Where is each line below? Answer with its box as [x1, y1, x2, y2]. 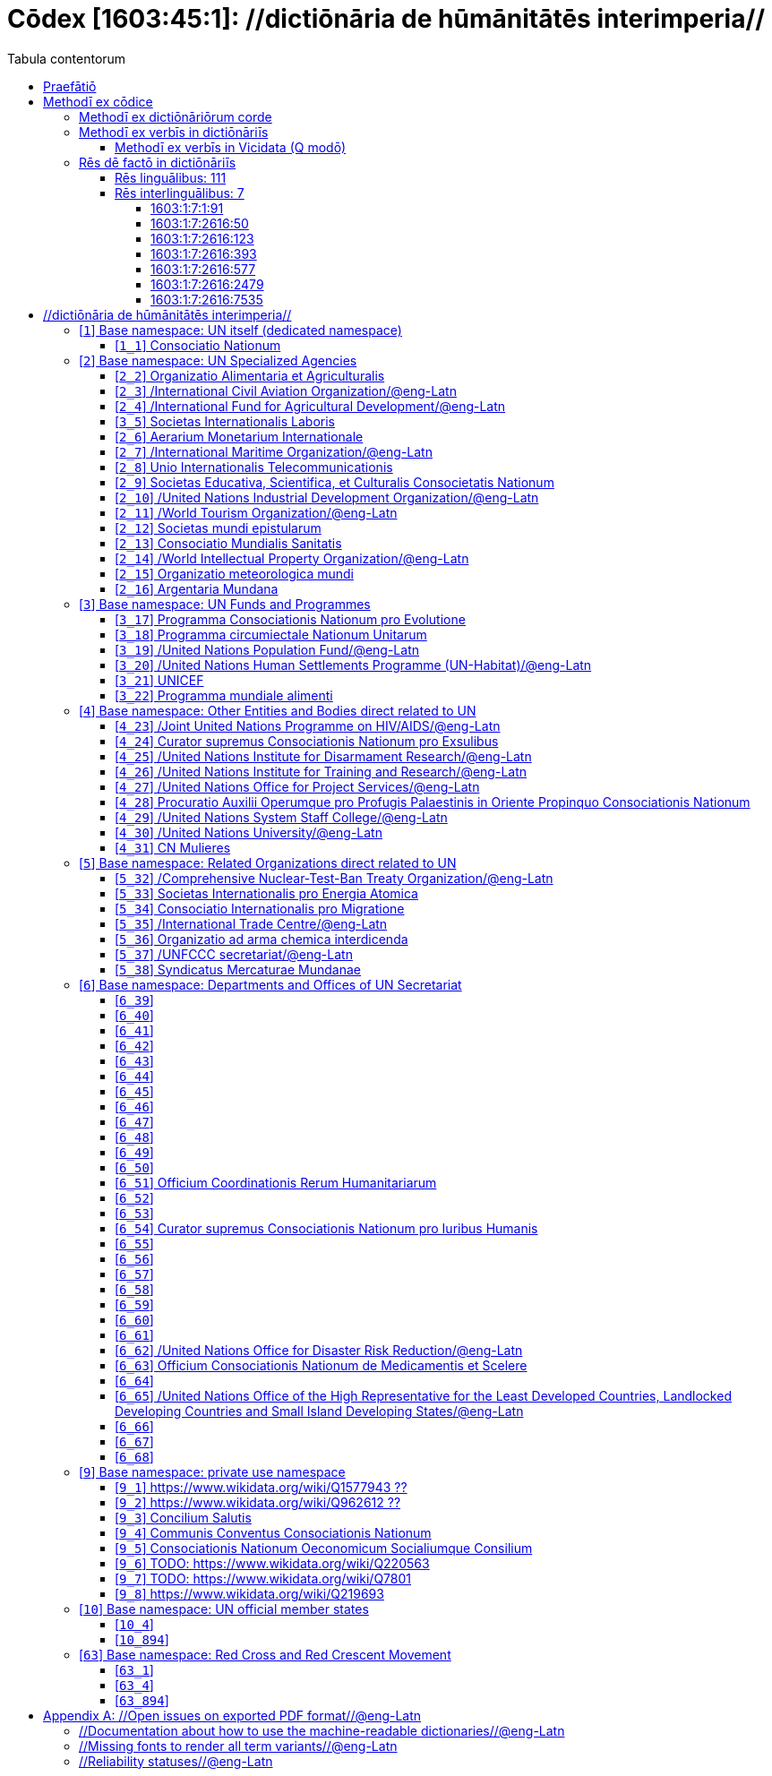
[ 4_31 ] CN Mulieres [115, 839, 231, 855]
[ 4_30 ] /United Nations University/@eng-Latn [115, 824, 382, 840]
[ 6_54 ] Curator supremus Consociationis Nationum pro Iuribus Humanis [115, 1220, 538, 1236]
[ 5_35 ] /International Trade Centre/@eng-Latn [115, 915, 388, 931]
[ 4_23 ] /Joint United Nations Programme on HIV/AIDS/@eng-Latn [115, 717, 501, 734]
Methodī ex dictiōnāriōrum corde [79, 108, 272, 124]
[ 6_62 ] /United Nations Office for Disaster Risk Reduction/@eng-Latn [115, 1342, 523, 1358]
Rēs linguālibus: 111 [115, 169, 227, 185]
